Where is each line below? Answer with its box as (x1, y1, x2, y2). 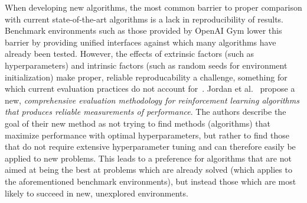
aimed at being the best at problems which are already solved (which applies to (5, 163, 292, 176)
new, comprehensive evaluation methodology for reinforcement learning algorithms (5, 94, 299, 106)
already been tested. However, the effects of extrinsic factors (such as (5, 47, 254, 60)
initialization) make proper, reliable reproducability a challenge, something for (5, 70, 288, 83)
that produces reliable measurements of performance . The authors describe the (5, 105, 286, 118)
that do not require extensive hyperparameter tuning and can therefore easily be (5, 140, 296, 153)
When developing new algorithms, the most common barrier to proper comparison (5, 1, 302, 13)
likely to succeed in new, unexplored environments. (5, 186, 188, 199)
